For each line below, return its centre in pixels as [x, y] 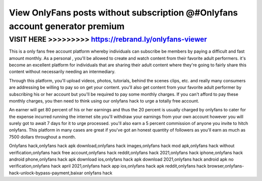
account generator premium [67, 26]
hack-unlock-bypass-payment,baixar [46, 173]
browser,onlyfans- [226, 166]
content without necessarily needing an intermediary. [62, 72]
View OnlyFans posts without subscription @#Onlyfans [123, 13]
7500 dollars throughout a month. [42, 137]
